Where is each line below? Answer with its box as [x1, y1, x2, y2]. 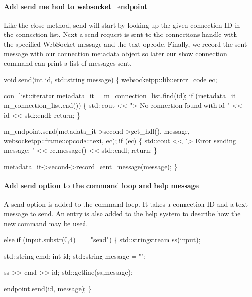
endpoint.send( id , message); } [4, 283, 92, 293]
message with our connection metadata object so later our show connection [4, 48, 227, 58]
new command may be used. [4, 218, 88, 228]
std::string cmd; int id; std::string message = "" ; [4, 250, 146, 261]
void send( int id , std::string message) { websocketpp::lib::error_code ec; [4, 74, 217, 84]
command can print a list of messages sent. [4, 58, 132, 68]
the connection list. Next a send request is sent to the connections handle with [4, 29, 237, 39]
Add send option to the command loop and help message [4, 180, 199, 191]
